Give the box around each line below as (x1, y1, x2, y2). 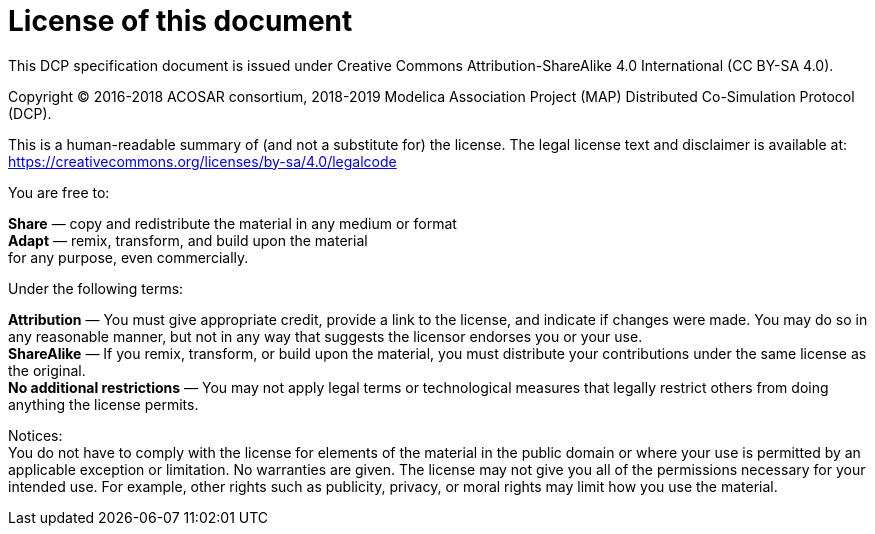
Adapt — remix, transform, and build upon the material (8, 231, 368, 249)
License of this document (8, 4, 353, 38)
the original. (8, 361, 86, 379)
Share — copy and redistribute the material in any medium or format (8, 214, 457, 232)
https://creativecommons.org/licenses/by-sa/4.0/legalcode (8, 152, 397, 170)
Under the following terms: (8, 279, 184, 297)
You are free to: (8, 183, 110, 201)
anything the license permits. (8, 395, 199, 413)
